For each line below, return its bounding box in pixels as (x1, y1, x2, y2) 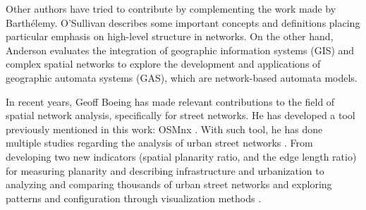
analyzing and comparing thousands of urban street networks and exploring (6, 177, 332, 192)
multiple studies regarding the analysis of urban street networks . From (6, 135, 313, 150)
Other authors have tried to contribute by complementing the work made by (6, 1, 336, 16)
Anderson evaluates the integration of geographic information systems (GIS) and (6, 42, 355, 57)
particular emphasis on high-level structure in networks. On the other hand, (6, 29, 334, 44)
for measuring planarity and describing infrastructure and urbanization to (6, 163, 324, 178)
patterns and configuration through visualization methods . (6, 190, 262, 205)
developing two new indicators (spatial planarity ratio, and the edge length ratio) (6, 149, 357, 163)
